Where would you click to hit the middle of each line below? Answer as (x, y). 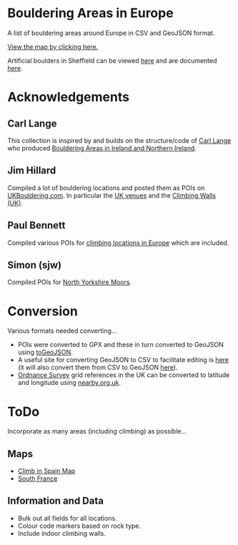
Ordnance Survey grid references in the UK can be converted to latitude (124, 375)
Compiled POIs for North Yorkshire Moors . (70, 282)
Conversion (43, 311)
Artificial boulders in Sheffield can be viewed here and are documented (112, 60)
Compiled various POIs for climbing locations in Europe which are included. (118, 242)
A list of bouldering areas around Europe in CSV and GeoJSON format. (111, 33)
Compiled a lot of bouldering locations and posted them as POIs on (106, 188)
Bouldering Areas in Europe (90, 13)
